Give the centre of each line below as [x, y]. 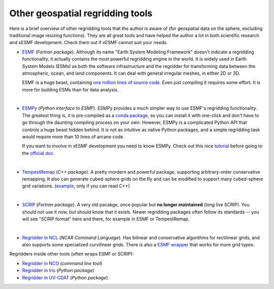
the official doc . [39, 153]
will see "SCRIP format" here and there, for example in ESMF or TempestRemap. [106, 219]
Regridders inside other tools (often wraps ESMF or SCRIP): [72, 254]
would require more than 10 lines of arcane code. [73, 137]
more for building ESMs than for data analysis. [70, 89]
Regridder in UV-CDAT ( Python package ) [65, 277]
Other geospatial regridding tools [81, 13]
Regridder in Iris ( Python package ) [58, 270]
